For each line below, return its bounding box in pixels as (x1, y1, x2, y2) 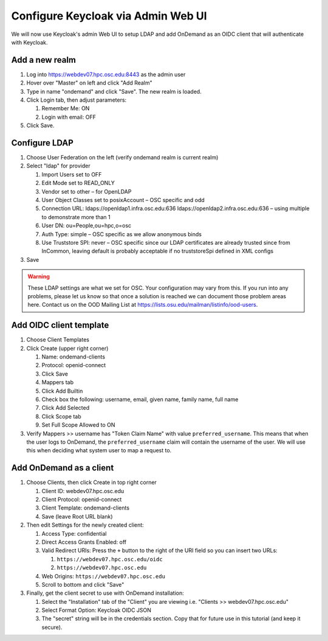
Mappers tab (41, 379, 74, 386)
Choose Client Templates (26, 336, 89, 343)
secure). (41, 623, 63, 631)
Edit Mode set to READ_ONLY (41, 180, 115, 187)
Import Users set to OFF (41, 170, 102, 178)
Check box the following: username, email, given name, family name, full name (41, 396, 239, 403)
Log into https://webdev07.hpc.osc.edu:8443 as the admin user (26, 71, 186, 78)
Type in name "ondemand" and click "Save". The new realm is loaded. (26, 88, 202, 95)
